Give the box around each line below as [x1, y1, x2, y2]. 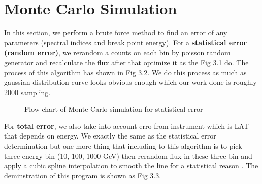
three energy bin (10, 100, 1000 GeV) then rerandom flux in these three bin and [4, 150, 252, 161]
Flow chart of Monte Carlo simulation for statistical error [24, 104, 203, 114]
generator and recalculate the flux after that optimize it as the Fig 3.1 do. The [4, 57, 249, 67]
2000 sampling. [4, 86, 51, 97]
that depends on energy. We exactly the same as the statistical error [4, 130, 216, 141]
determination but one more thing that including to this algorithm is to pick [4, 141, 242, 151]
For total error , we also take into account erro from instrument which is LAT [4, 120, 249, 131]
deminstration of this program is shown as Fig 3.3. [4, 170, 161, 180]
